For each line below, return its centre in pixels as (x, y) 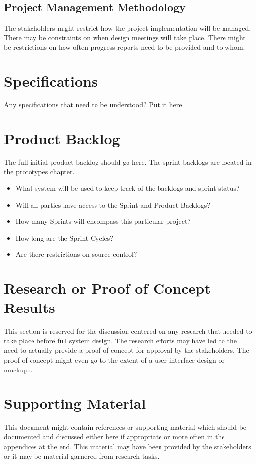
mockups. (18, 369)
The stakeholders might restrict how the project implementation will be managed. (128, 28)
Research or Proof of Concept (107, 288)
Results (30, 307)
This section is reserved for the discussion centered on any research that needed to (128, 331)
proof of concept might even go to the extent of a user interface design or (114, 360)
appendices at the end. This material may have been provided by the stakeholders (128, 446)
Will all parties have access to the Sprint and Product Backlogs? (113, 204)
